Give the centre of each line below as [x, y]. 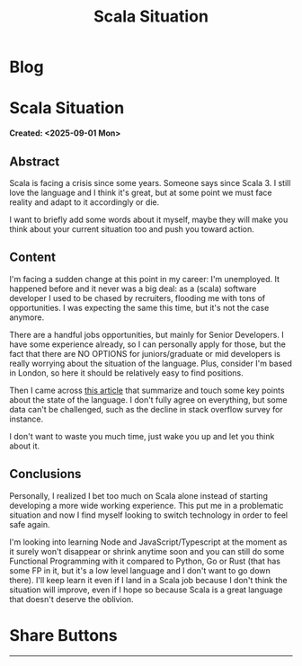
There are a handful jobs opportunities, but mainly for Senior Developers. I [147, 334]
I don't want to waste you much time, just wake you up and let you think [142, 436]
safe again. [30, 524]
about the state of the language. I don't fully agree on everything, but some [148, 400]
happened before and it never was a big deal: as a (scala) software [133, 289]
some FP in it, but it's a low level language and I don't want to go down [140, 570]
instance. [27, 419]
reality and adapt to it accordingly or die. [84, 202]
